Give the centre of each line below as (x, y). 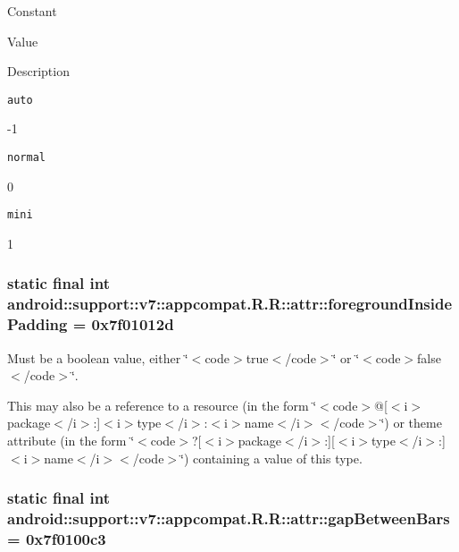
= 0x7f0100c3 (57, 538)
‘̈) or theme (411, 423)
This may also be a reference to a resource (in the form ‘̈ (162, 405)
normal (26, 158)
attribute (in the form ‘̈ (71, 440)
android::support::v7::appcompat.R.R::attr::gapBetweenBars (229, 518)
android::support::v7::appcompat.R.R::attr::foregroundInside (230, 304)
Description (38, 71)
